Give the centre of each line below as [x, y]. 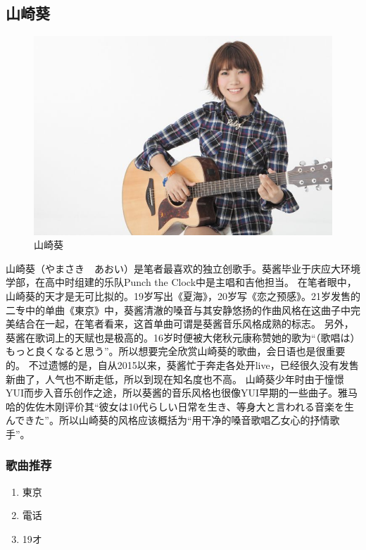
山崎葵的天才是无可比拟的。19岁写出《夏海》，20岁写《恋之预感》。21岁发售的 [183, 296]
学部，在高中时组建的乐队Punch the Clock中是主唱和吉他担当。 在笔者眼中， [181, 282]
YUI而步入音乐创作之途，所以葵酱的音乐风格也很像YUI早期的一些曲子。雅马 [182, 393]
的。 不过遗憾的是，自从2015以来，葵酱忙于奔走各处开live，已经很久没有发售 [182, 365]
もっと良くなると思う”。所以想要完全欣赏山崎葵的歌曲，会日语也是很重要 [176, 351]
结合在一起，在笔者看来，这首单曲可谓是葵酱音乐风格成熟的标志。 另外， [184, 324]
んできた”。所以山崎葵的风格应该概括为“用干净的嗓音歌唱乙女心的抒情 [168, 420]
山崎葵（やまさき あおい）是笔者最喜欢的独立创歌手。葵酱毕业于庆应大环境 [183, 268]
